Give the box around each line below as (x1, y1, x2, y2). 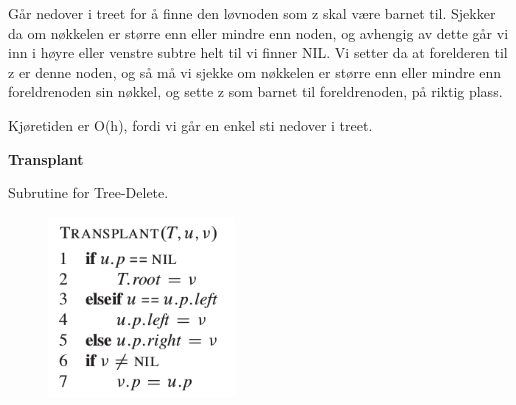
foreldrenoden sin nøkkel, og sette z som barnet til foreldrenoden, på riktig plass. (8, 81, 503, 102)
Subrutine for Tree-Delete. (8, 182, 169, 203)
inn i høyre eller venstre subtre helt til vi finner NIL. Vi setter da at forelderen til (8, 42, 508, 63)
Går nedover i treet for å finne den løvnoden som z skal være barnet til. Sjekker (8, 3, 496, 23)
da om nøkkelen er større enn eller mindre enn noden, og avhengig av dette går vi (8, 22, 509, 43)
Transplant (8, 148, 84, 169)
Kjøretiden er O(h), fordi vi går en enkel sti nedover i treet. (8, 114, 373, 135)
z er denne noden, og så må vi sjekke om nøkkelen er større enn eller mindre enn (8, 61, 502, 82)
